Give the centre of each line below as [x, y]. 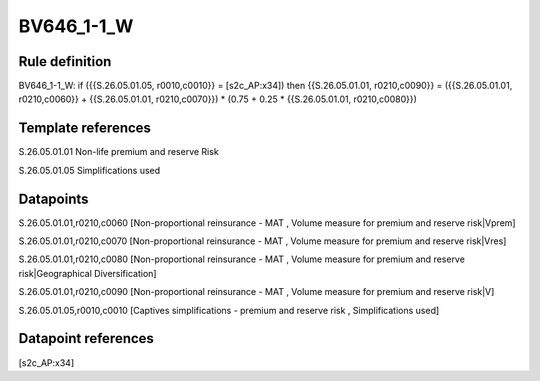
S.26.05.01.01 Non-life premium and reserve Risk [118, 152]
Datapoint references [86, 338]
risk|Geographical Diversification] [87, 273]
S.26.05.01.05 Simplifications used [89, 170]
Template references [85, 128]
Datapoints [53, 198]
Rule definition [65, 61]
